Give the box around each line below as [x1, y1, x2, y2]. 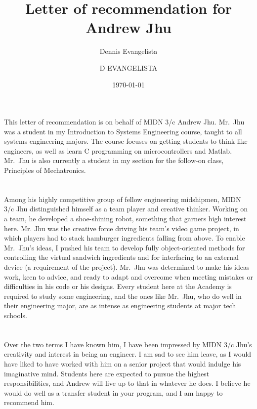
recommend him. [4, 397, 54, 408]
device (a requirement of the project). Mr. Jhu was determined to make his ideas [4, 262, 250, 272]
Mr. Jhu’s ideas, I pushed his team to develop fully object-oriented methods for [4, 242, 245, 252]
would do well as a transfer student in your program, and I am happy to [4, 387, 223, 398]
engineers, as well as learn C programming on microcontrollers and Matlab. [4, 145, 232, 156]
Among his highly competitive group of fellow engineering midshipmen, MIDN [4, 194, 241, 204]
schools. [4, 310, 27, 320]
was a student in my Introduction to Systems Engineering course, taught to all [4, 126, 242, 136]
